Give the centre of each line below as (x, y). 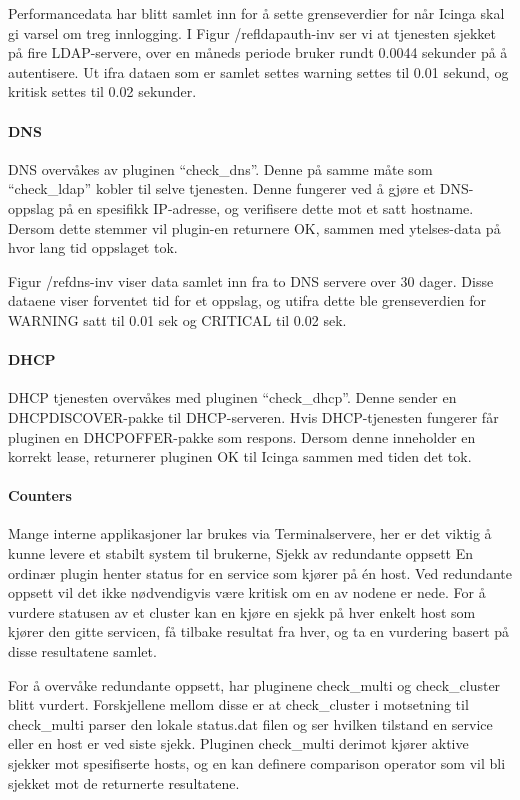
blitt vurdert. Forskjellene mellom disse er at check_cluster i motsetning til (238, 704)
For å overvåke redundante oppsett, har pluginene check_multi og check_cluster (254, 684)
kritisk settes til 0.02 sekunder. (102, 91)
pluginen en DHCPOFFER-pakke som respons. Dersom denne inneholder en (242, 436)
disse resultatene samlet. (82, 651)
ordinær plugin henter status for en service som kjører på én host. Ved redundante (260, 572)
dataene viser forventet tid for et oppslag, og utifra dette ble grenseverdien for (247, 300)
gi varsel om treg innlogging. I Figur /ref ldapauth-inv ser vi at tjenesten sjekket (252, 32)
